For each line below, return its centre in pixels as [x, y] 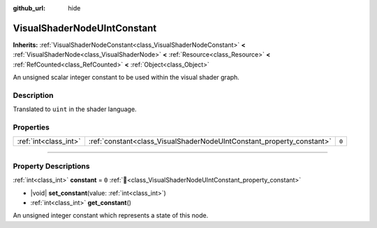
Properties [31, 127]
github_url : [29, 8]
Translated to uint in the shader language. [75, 109]
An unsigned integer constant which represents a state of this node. [111, 215]
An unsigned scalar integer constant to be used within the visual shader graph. [126, 78]
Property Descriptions [51, 166]
